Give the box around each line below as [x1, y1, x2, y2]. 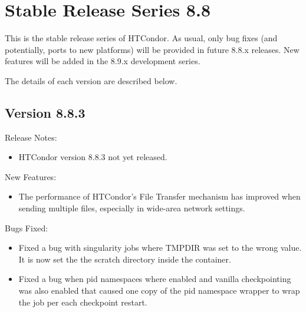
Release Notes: [5, 131, 57, 143]
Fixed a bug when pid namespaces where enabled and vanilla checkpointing [18, 273, 291, 285]
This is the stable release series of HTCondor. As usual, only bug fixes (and [5, 32, 278, 44]
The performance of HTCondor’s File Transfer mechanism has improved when [18, 190, 301, 203]
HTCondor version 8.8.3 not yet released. [18, 151, 167, 163]
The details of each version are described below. [5, 74, 177, 87]
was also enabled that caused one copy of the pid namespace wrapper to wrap [18, 284, 300, 297]
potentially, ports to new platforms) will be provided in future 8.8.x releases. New [5, 43, 300, 55]
